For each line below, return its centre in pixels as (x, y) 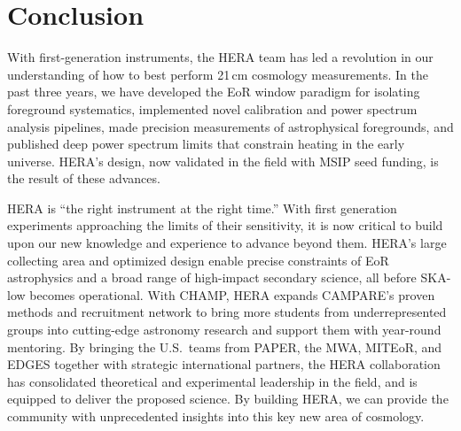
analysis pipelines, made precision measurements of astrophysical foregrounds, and (230, 126)
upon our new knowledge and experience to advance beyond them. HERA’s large (227, 243)
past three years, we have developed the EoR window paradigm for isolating (214, 92)
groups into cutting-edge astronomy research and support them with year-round (224, 330)
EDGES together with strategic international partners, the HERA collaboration (224, 364)
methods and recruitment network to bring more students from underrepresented (227, 312)
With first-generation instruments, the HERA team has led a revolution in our (220, 57)
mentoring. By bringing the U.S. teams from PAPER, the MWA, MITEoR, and (225, 346)
